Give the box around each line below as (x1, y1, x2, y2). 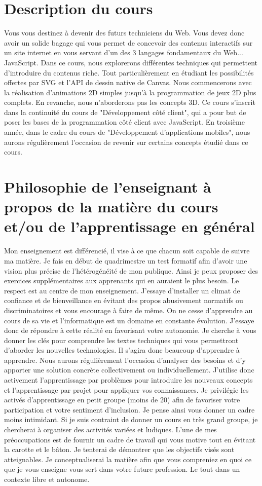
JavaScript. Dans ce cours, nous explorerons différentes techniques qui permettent (4, 57, 258, 67)
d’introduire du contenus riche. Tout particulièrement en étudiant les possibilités (4, 67, 254, 78)
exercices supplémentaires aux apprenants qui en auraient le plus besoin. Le (4, 275, 239, 286)
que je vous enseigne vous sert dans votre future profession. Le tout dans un (4, 464, 240, 474)
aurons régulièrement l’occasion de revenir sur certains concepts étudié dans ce (4, 136, 248, 147)
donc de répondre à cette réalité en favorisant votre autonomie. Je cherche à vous (4, 325, 256, 335)
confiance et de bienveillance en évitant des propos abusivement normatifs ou (4, 295, 243, 306)
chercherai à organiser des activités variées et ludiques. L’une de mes (4, 424, 217, 435)
